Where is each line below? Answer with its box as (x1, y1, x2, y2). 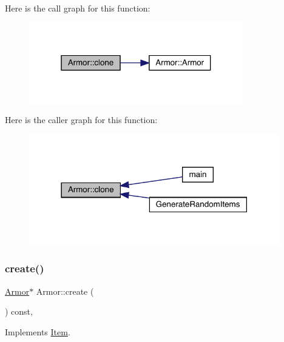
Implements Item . (5, 325, 70, 338)
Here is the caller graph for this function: (5, 113, 158, 126)
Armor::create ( (36, 284, 94, 297)
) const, (5, 305, 33, 318)
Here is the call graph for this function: (5, 2, 150, 14)
